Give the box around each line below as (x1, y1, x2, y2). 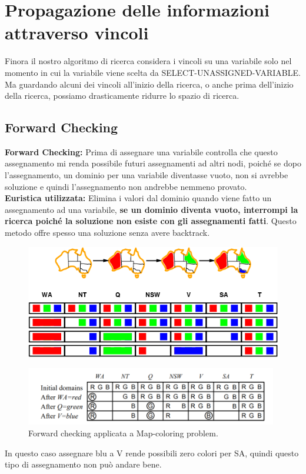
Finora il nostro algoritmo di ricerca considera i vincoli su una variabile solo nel (5, 55, 292, 67)
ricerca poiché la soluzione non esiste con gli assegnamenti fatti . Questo (5, 215, 297, 227)
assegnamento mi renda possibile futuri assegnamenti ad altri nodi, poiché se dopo (5, 157, 301, 169)
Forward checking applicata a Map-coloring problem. (28, 427, 218, 439)
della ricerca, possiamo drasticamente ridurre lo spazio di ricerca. (5, 89, 240, 102)
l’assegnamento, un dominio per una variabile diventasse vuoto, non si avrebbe (5, 169, 288, 181)
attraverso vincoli (5, 21, 149, 45)
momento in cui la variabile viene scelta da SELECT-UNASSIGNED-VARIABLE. (5, 66, 301, 78)
